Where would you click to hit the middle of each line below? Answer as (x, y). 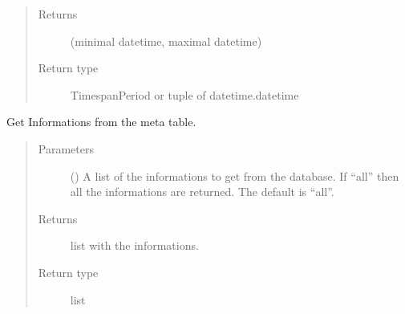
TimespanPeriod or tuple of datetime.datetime (184, 94)
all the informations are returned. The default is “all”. (202, 192)
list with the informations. (134, 245)
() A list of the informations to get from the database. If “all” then (235, 175)
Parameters (66, 148)
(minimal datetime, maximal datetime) (166, 41)
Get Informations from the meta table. (101, 122)
